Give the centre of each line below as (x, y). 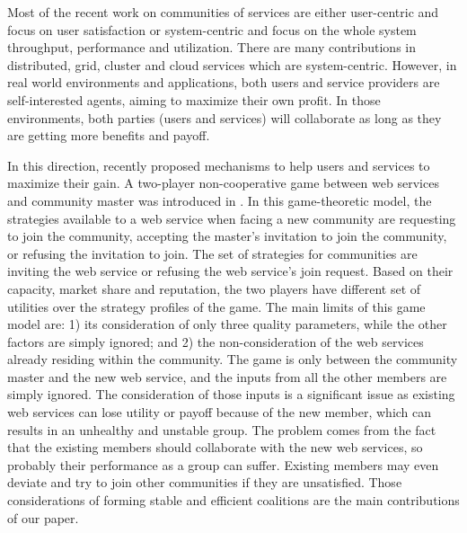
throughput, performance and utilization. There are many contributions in (211, 47)
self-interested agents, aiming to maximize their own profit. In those (194, 99)
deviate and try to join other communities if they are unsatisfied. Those (205, 482)
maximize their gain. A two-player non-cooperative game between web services (223, 183)
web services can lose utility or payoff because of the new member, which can (220, 412)
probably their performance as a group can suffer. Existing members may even (223, 464)
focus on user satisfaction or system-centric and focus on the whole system (212, 29)
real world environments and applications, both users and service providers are (224, 82)
